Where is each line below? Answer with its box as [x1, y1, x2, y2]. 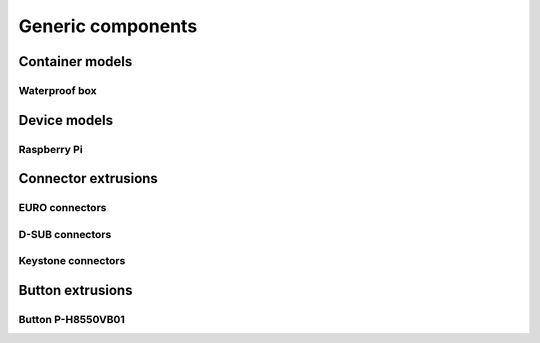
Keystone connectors [18, 254, 126, 268]
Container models [18, 53, 133, 70]
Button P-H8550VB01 [18, 312, 125, 326]
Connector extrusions [18, 170, 159, 187]
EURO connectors [18, 201, 107, 215]
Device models [18, 111, 114, 129]
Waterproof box [18, 83, 97, 97]
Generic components [18, 15, 198, 37]
